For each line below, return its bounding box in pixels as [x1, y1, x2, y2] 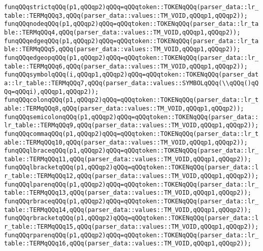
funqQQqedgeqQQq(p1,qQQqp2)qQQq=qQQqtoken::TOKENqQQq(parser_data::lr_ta [4, 37, 259, 45]
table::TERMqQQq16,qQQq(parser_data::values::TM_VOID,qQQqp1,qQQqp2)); [4, 240, 251, 247]
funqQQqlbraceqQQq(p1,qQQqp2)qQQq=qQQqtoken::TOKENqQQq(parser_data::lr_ [4, 147, 259, 155]
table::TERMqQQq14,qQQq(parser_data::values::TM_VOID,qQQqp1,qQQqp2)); [4, 206, 251, 213]
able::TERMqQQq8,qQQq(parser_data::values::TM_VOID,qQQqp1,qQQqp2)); [4, 104, 244, 112]
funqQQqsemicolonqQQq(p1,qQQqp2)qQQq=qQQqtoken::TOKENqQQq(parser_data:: [4, 113, 259, 121]
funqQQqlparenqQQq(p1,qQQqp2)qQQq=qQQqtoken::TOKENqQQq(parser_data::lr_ [4, 181, 259, 188]
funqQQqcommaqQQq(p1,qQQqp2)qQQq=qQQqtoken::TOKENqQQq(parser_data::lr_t [4, 130, 259, 137]
